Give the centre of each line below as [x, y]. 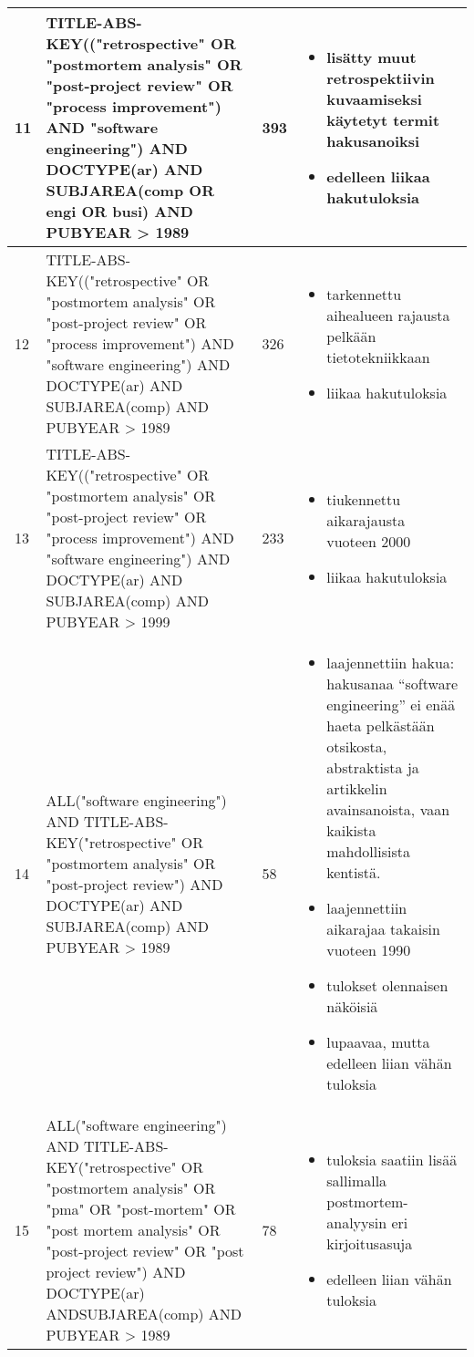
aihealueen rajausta [388, 315]
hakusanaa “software [392, 684]
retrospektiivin [381, 78]
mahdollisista [368, 851]
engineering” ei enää [391, 704]
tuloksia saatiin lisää [392, 1160]
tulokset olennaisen [387, 985]
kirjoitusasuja [370, 1243]
